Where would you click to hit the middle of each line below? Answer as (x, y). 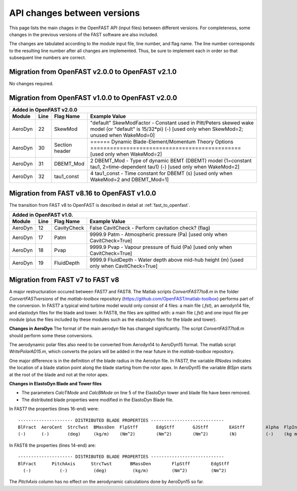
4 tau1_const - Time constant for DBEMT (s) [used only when (161, 173)
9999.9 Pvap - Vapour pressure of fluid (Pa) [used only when (161, 247)
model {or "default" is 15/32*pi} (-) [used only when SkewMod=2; (167, 129)
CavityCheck (69, 228)
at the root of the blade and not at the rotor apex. (59, 374)
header (63, 151)
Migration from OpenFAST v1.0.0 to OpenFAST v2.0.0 (93, 97)
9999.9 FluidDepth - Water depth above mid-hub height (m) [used (166, 259)
